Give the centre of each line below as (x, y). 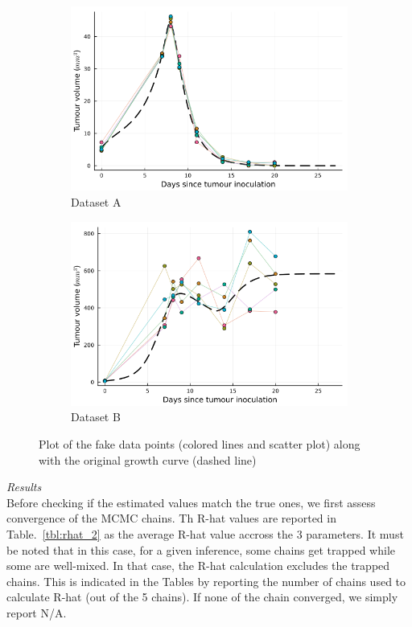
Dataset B (96, 417)
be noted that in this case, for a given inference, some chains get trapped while (201, 549)
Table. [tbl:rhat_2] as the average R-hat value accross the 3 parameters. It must (205, 534)
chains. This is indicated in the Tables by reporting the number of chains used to (206, 581)
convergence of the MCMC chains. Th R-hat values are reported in (171, 518)
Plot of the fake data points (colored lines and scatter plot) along (200, 444)
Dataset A (96, 201)
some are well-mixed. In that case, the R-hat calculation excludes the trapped (198, 566)
